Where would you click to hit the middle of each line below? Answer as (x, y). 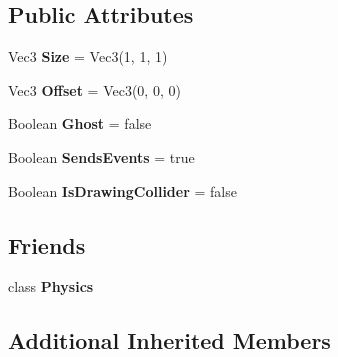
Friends (47, 244)
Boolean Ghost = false (80, 123)
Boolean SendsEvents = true (101, 156)
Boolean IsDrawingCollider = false (122, 190)
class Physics (51, 286)
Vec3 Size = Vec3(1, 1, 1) (88, 56)
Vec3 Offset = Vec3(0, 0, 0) (94, 89)
